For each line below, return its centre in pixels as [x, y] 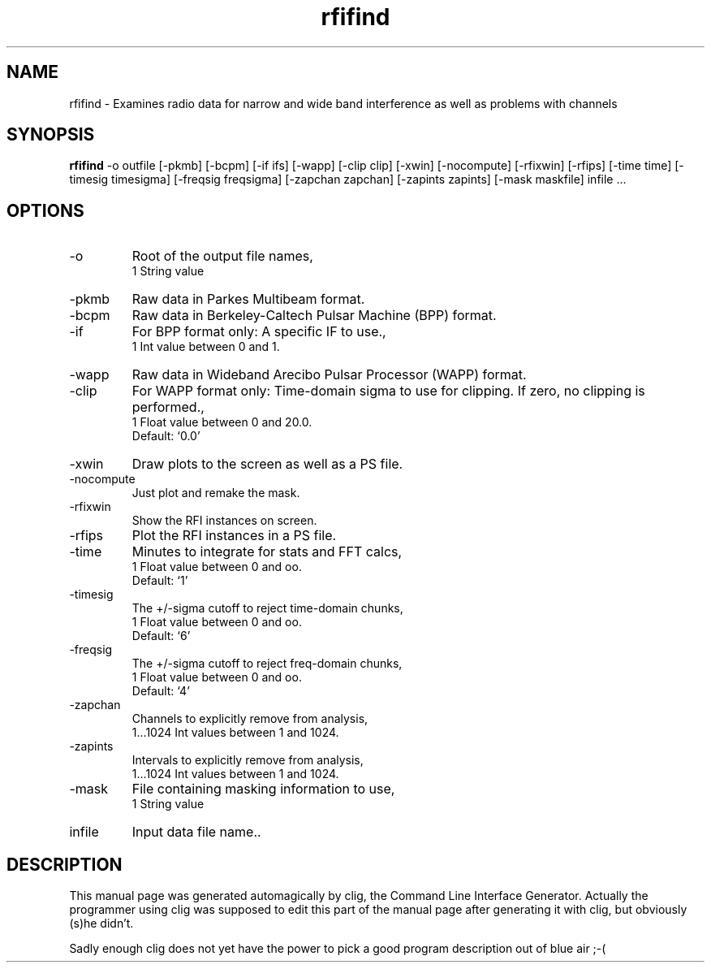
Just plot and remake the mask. [216, 493]
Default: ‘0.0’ [166, 436]
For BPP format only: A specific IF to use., [259, 332]
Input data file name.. [196, 832]
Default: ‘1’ [160, 581]
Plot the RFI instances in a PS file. [234, 536]
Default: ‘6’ [161, 636]
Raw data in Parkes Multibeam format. [248, 299]
